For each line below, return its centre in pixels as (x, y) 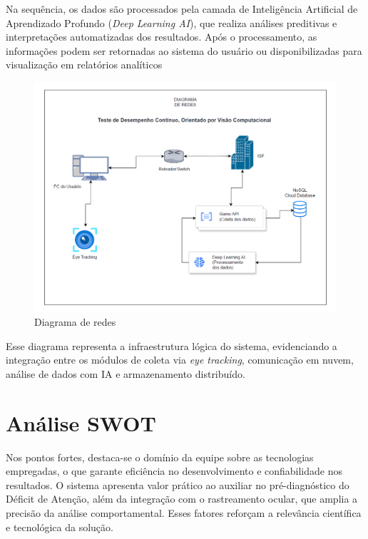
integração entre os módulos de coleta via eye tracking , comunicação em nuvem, (180, 360)
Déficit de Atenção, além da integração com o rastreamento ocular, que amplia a (182, 499)
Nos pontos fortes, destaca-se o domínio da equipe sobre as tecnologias (160, 457)
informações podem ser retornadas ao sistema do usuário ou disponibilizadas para (184, 50)
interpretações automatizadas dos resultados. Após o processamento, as (162, 37)
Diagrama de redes (75, 322)
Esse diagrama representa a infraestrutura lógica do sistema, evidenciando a (172, 345)
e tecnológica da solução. (60, 527)
